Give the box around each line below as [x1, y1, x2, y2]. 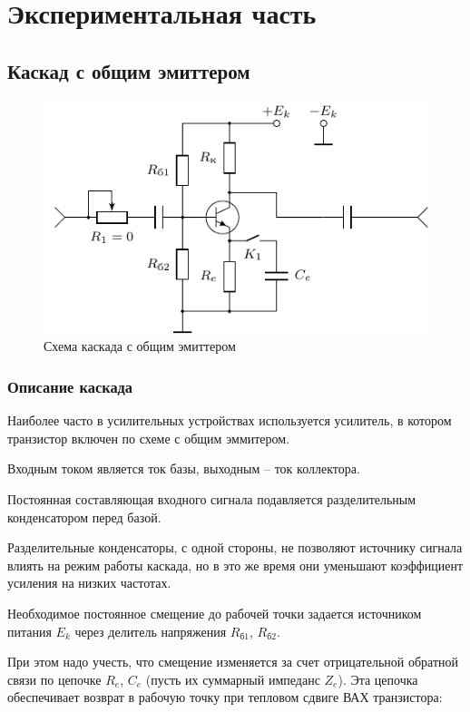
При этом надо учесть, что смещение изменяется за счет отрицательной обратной [7, 652, 458, 671]
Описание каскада [7, 375, 133, 397]
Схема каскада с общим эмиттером [44, 336, 236, 356]
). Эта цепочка [338, 669, 418, 688]
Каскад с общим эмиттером [7, 56, 250, 84]
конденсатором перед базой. [7, 507, 162, 526]
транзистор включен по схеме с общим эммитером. [7, 428, 290, 447]
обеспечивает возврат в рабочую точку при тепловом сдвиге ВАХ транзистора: [7, 688, 443, 707]
